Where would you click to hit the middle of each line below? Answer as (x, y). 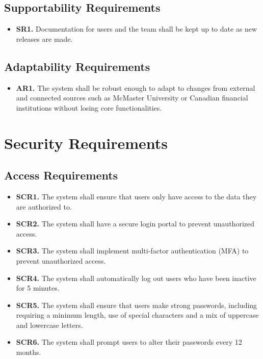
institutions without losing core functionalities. (89, 107)
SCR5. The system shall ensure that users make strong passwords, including (137, 305)
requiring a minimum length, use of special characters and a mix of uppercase (137, 315)
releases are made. (44, 39)
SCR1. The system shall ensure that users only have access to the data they (136, 196)
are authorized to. (44, 206)
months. (29, 352)
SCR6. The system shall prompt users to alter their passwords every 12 (129, 342)
